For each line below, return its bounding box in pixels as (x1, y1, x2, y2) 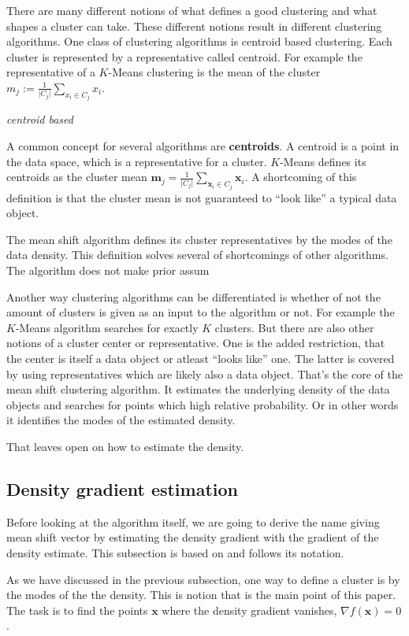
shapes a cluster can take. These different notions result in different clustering (6, 17, 382, 34)
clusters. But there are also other (214, 319, 374, 335)
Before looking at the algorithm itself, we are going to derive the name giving (6, 513, 380, 530)
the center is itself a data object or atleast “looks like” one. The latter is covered (6, 349, 395, 366)
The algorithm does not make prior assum (6, 262, 210, 278)
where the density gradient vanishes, (162, 601, 337, 618)
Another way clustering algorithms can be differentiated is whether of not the (6, 288, 381, 305)
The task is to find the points (6, 601, 148, 618)
